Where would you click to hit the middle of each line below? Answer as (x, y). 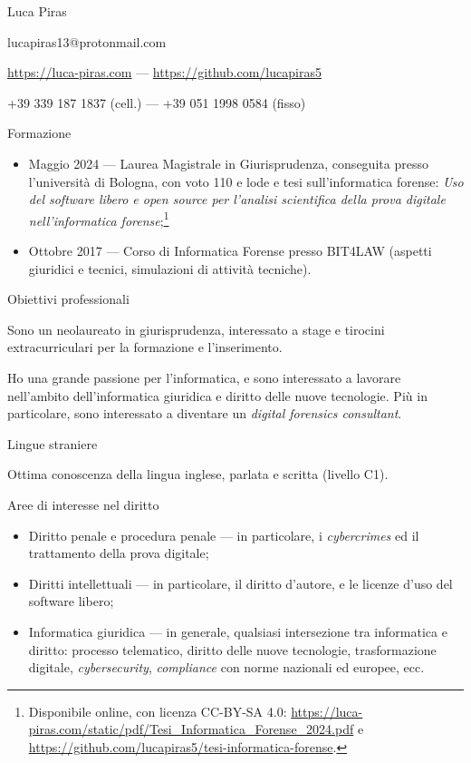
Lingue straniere (53, 443)
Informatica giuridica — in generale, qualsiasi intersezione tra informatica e (238, 631)
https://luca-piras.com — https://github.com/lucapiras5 (164, 72)
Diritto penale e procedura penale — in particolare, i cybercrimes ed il (224, 535)
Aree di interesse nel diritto (83, 504)
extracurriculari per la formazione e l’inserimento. (145, 347)
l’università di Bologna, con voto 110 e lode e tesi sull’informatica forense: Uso (246, 181)
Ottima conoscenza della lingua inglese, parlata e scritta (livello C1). (198, 474)
